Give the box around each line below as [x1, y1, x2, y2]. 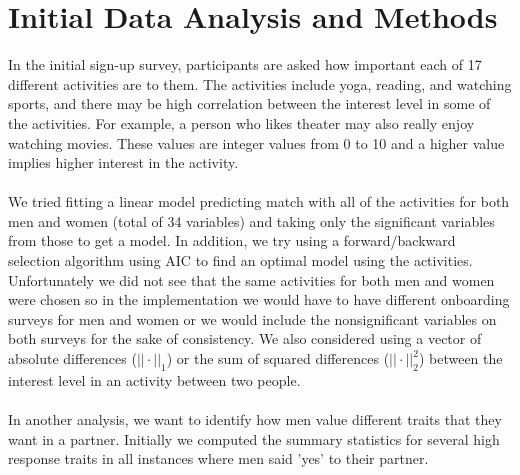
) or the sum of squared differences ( [166, 348, 390, 369]
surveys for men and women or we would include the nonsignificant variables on [8, 308, 497, 329]
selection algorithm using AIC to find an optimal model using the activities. [8, 250, 473, 271]
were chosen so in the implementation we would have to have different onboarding [8, 289, 510, 310]
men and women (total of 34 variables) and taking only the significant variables [8, 210, 495, 231]
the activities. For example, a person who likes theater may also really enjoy [8, 112, 475, 133]
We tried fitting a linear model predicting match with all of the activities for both [8, 191, 510, 212]
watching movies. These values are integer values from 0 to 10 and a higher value [8, 132, 505, 153]
